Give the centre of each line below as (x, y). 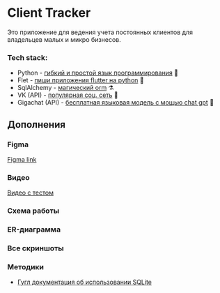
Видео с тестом (31, 193)
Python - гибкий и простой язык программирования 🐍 (98, 73)
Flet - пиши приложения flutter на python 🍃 (80, 80)
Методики (25, 266)
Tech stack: (28, 57)
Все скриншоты (36, 248)
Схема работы (33, 211)
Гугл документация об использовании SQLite (84, 282)
